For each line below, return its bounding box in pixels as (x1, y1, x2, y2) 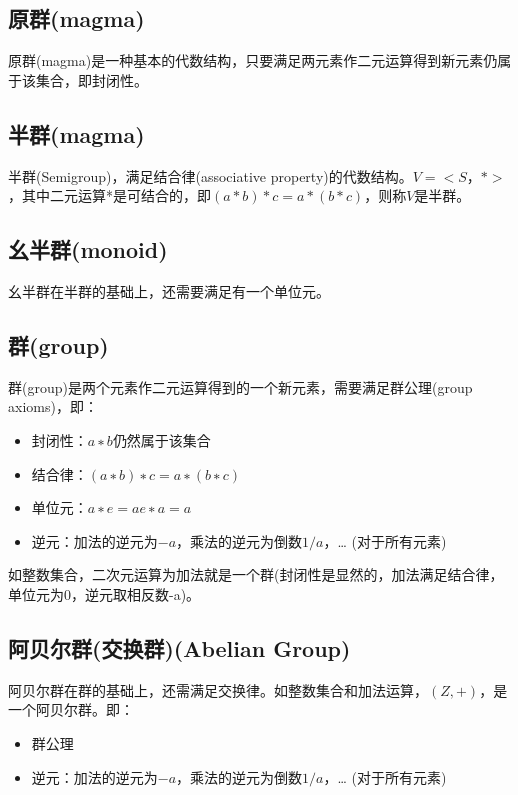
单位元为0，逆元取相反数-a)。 (8, 583, 201, 604)
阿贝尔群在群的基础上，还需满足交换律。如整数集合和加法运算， (8, 679, 428, 700)
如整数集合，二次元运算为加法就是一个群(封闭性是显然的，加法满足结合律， (8, 564, 504, 585)
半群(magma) (8, 118, 145, 149)
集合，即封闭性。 (35, 69, 148, 90)
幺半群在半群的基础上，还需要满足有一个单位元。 (8, 280, 330, 301)
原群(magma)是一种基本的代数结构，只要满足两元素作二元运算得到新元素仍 (8, 50, 498, 71)
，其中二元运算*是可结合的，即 (8, 185, 211, 206)
